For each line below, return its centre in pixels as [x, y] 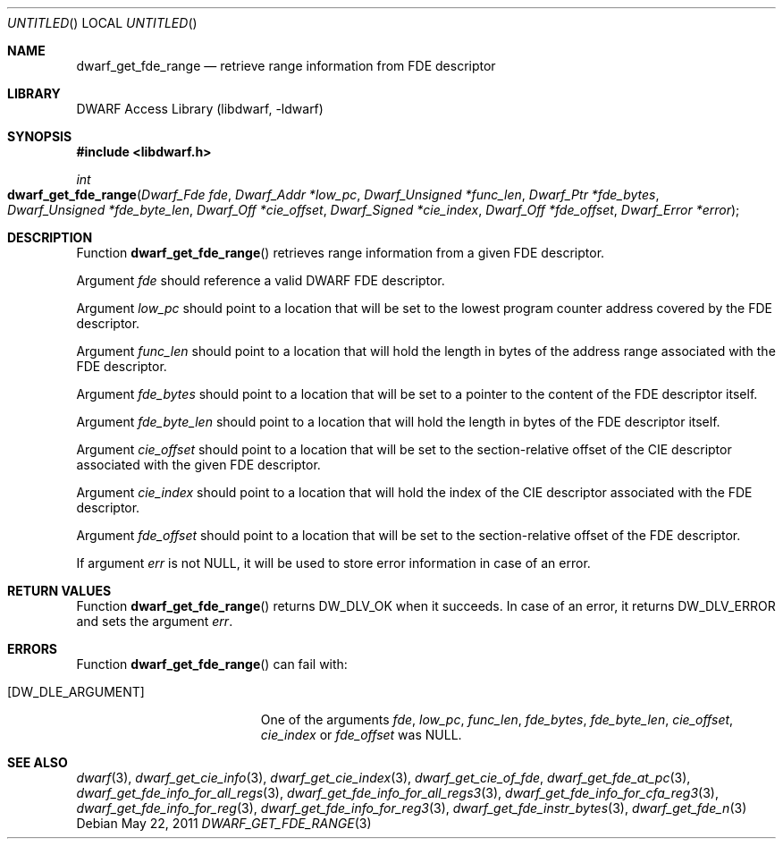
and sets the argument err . [155, 621]
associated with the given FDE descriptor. [198, 465]
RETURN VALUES [59, 591]
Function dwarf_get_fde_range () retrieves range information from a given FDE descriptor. [341, 253]
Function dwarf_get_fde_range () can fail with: [212, 664]
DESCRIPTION [50, 237]
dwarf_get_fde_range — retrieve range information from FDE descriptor [286, 66]
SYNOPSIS [40, 136]
